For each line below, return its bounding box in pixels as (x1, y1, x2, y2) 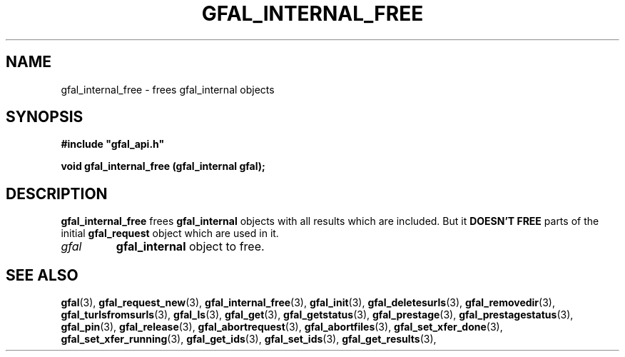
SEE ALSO (6, 266, 78, 284)
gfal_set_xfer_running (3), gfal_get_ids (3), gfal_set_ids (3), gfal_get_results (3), (61, 333, 437, 346)
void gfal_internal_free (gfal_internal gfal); (61, 160, 265, 173)
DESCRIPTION (6, 184, 108, 203)
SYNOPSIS (6, 108, 83, 126)
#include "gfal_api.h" (61, 138, 165, 151)
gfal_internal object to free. (116, 239, 265, 254)
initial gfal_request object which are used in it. (61, 227, 279, 240)
